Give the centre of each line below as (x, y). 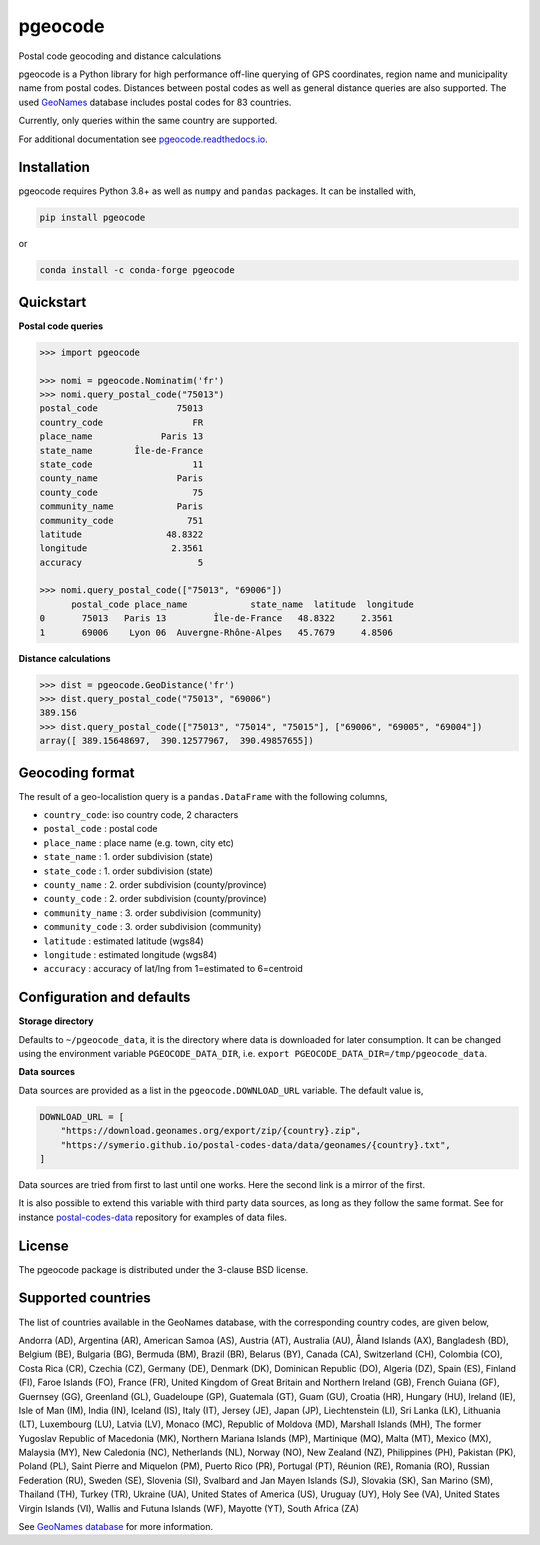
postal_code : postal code (100, 829)
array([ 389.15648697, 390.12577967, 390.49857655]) (176, 741)
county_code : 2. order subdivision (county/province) (155, 899)
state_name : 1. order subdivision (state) (128, 857)
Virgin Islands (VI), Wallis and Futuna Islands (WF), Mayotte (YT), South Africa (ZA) (189, 1508)
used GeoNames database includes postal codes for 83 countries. (155, 102)
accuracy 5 (121, 562)
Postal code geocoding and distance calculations (120, 56)
